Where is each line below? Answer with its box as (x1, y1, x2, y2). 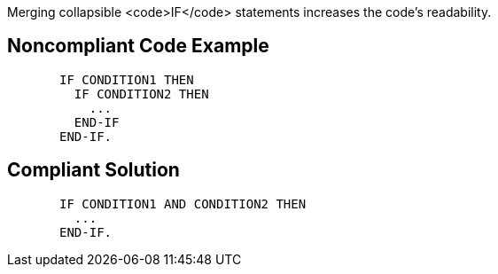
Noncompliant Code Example (7, 35, 269, 58)
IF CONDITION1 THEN (59, 72, 194, 87)
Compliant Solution (7, 159, 180, 182)
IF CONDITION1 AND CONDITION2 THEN (59, 196, 307, 211)
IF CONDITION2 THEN (74, 86, 209, 101)
